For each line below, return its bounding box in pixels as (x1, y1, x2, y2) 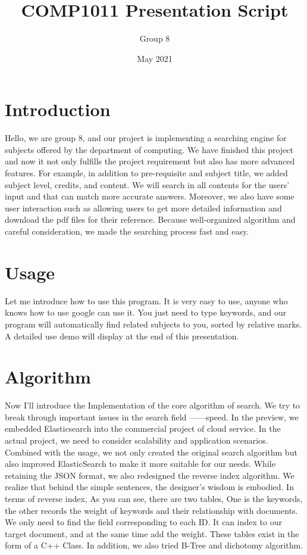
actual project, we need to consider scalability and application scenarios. (5, 434, 268, 446)
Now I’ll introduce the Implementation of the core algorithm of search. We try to (5, 399, 300, 411)
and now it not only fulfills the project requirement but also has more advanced (5, 155, 295, 167)
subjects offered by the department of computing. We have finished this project (5, 143, 293, 155)
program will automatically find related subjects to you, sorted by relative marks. (5, 317, 302, 330)
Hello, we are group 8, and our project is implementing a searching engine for (5, 132, 287, 144)
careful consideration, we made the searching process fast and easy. (5, 225, 249, 237)
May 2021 (137, 52, 173, 64)
